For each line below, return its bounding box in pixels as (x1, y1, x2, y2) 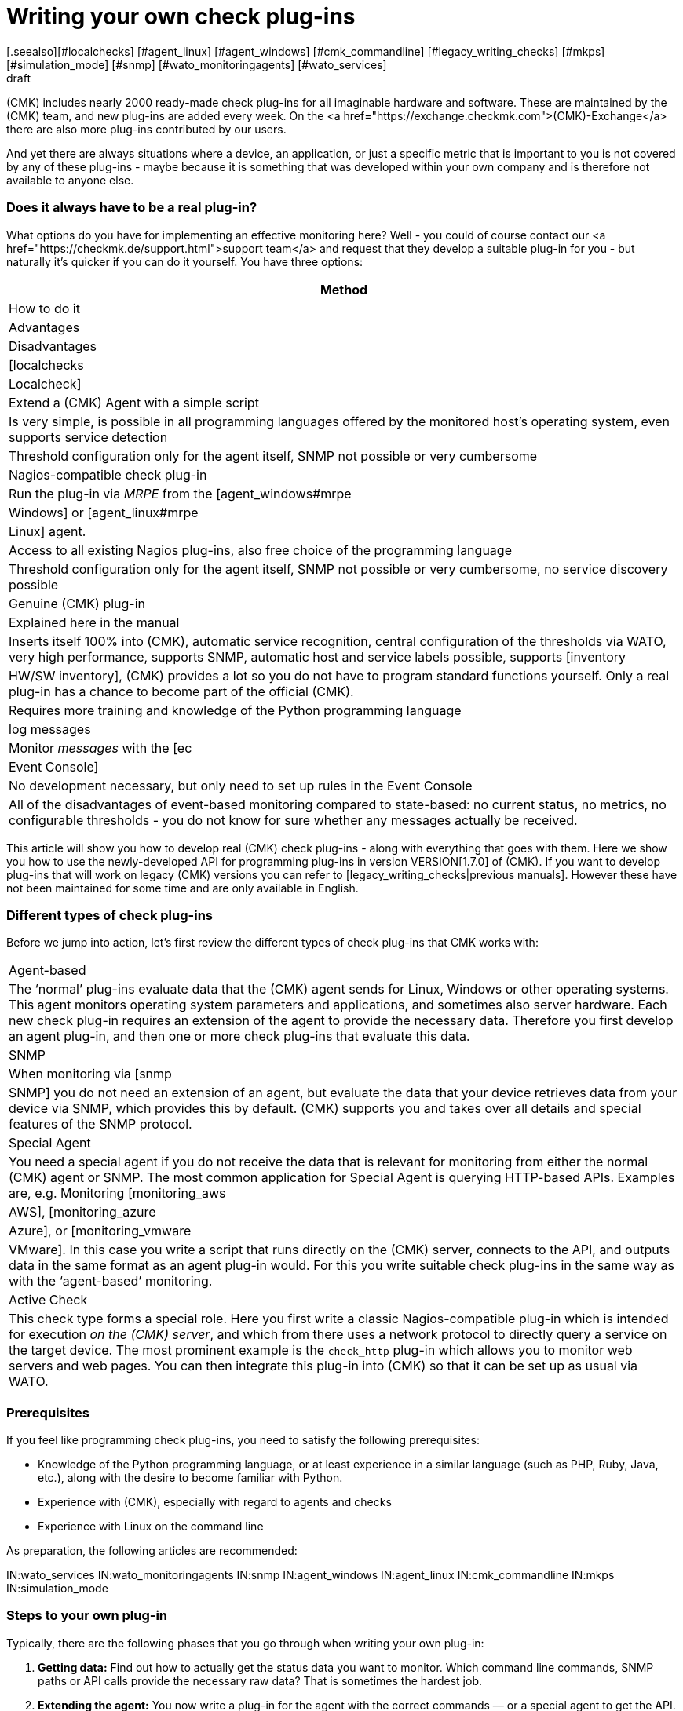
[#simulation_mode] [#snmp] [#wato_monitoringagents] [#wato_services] (6, 57, 387, 71)
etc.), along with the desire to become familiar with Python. (38, 1471, 343, 1484)
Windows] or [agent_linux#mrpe (9, 504, 199, 520)
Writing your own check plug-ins (6, 3, 356, 30)
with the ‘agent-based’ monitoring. (9, 1273, 213, 1290)
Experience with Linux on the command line (38, 1519, 264, 1533)
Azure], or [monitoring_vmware (9, 1223, 192, 1239)
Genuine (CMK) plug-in (9, 595, 146, 611)
